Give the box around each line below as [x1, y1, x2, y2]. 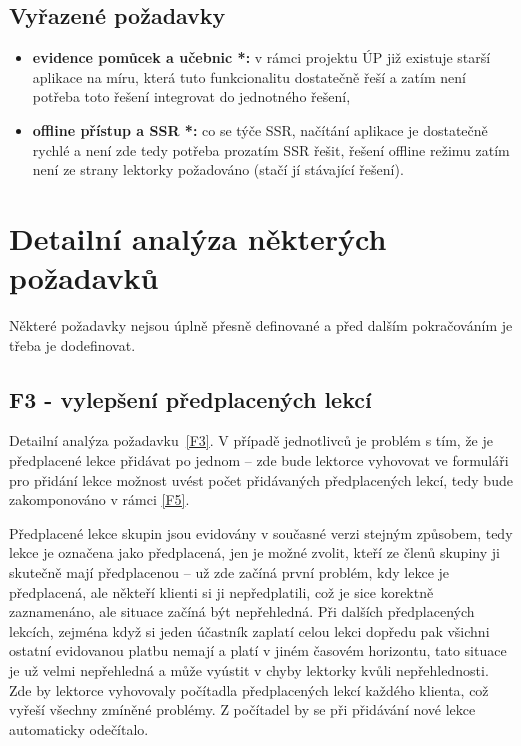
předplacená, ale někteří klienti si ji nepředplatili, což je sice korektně [9, 581, 434, 602]
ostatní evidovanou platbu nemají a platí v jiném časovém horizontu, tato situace [9, 640, 507, 661]
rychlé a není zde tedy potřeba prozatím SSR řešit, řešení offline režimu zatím [32, 139, 510, 160]
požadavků [9, 257, 159, 298]
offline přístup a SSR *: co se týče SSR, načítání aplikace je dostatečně [32, 119, 488, 140]
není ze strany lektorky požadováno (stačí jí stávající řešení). [32, 159, 404, 180]
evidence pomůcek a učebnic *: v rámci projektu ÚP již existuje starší [32, 47, 491, 68]
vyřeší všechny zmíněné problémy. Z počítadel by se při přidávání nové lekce [9, 699, 476, 720]
